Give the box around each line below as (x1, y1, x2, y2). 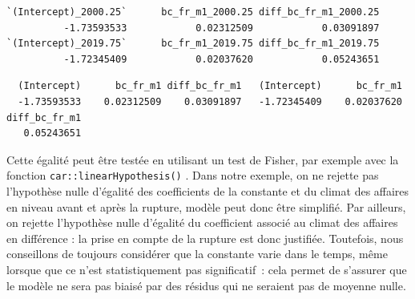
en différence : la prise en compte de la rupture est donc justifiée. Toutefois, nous (6, 229, 404, 246)
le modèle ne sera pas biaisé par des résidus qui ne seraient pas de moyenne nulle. (6, 277, 406, 293)
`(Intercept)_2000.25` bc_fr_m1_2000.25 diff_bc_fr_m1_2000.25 (6, 6, 380, 18)
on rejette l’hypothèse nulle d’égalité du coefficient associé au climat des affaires (6, 214, 398, 231)
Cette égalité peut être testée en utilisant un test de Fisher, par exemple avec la (6, 151, 399, 168)
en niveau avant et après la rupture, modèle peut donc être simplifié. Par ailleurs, (6, 198, 406, 215)
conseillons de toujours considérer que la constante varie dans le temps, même (6, 245, 388, 262)
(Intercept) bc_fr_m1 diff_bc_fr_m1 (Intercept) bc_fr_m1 (18, 80, 402, 92)
